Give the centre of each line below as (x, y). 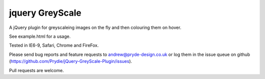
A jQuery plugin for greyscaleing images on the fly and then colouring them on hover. (95, 27)
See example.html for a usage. (40, 36)
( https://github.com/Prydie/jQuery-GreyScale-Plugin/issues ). (71, 61)
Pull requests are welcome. (36, 70)
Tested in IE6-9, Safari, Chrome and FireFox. (54, 45)
